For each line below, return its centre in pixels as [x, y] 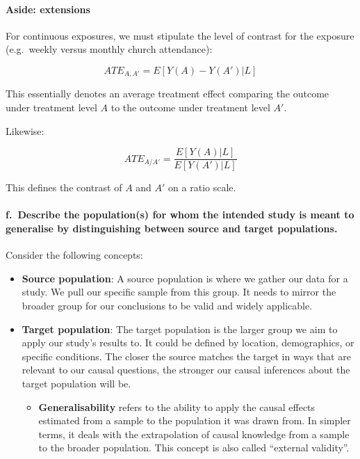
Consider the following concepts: [74, 255]
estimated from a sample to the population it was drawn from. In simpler [195, 420]
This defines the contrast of [64, 187]
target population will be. [76, 384]
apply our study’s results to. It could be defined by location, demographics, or [188, 343]
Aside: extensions [48, 9]
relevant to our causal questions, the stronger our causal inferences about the [186, 370]
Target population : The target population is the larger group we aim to [180, 329]
